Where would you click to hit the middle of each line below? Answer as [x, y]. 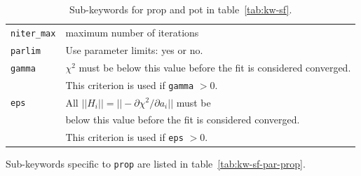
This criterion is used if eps [124, 137]
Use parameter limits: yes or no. [134, 49]
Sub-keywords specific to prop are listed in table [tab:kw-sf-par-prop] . [156, 164]
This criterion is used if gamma [130, 84]
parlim [26, 51]
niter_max [33, 33]
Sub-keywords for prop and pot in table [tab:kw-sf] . [180, 9]
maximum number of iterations [132, 32]
